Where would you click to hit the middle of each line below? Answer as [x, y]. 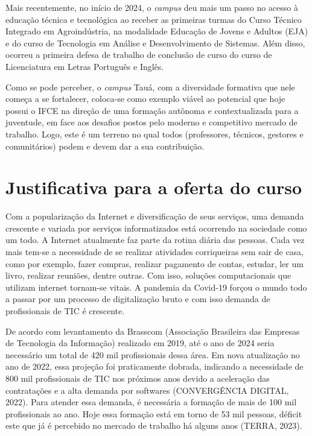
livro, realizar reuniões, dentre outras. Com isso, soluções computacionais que [148, 275]
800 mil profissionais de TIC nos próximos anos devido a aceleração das [138, 378]
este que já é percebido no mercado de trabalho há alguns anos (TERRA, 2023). [154, 425]
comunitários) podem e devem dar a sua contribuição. [105, 146]
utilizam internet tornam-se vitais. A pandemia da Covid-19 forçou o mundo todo [156, 287]
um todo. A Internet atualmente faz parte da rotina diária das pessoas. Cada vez [155, 240]
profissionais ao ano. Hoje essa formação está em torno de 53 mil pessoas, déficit [154, 413]
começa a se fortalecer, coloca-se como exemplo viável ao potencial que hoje [145, 99]
